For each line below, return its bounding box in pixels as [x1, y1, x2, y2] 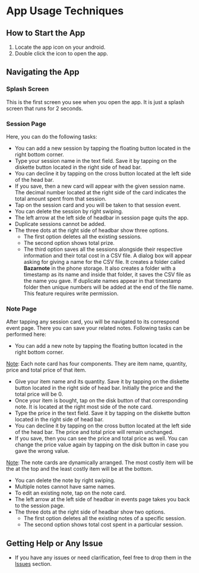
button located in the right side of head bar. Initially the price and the [14, 385, 183, 392]
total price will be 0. [14, 391, 64, 398]
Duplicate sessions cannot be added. [14, 220, 106, 227]
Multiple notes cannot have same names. [14, 483, 116, 490]
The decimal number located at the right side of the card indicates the [14, 188, 186, 196]
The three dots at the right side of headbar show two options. [14, 508, 165, 515]
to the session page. [14, 502, 65, 509]
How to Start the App [6, 28, 86, 38]
